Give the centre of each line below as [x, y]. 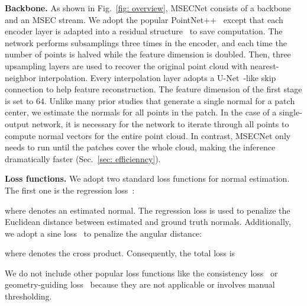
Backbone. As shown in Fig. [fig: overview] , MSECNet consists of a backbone [148, 8]
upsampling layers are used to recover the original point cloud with [126, 65]
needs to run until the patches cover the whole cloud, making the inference [140, 147]
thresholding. [28, 296]
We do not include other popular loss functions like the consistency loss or [141, 273]
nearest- [264, 65]
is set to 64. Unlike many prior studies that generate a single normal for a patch [150, 100]
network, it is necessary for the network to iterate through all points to [160, 123]
